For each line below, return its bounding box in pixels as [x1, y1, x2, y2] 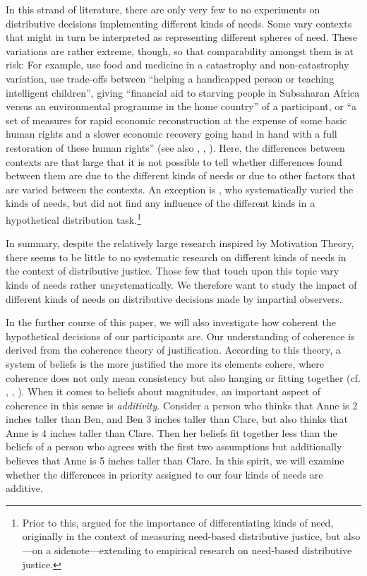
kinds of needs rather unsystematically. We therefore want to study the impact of [6, 277, 357, 292]
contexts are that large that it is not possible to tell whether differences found [6, 154, 342, 169]
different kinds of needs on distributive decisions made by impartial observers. [6, 291, 342, 306]
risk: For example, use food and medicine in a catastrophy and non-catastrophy [6, 57, 349, 72]
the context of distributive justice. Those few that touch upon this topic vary [6, 263, 339, 278]
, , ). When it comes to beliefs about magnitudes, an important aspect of [6, 384, 321, 399]
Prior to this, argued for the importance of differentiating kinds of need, [22, 515, 334, 529]
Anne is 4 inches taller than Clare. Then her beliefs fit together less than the [6, 425, 337, 440]
